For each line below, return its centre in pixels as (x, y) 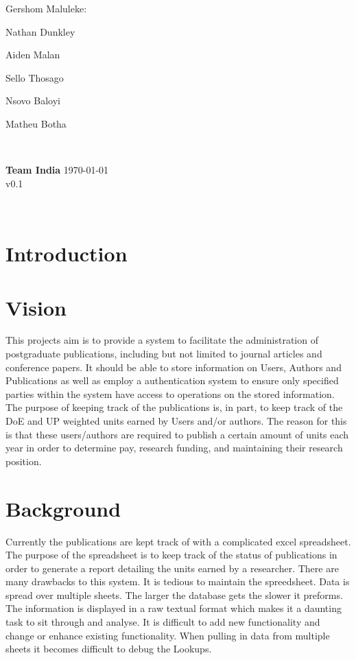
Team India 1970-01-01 (57, 170)
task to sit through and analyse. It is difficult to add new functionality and (163, 622)
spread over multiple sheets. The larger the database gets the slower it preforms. (174, 594)
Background (63, 508)
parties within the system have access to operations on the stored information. (170, 393)
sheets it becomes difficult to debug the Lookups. (109, 649)
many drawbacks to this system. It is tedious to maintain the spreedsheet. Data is (178, 581)
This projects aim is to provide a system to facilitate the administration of (162, 340)
